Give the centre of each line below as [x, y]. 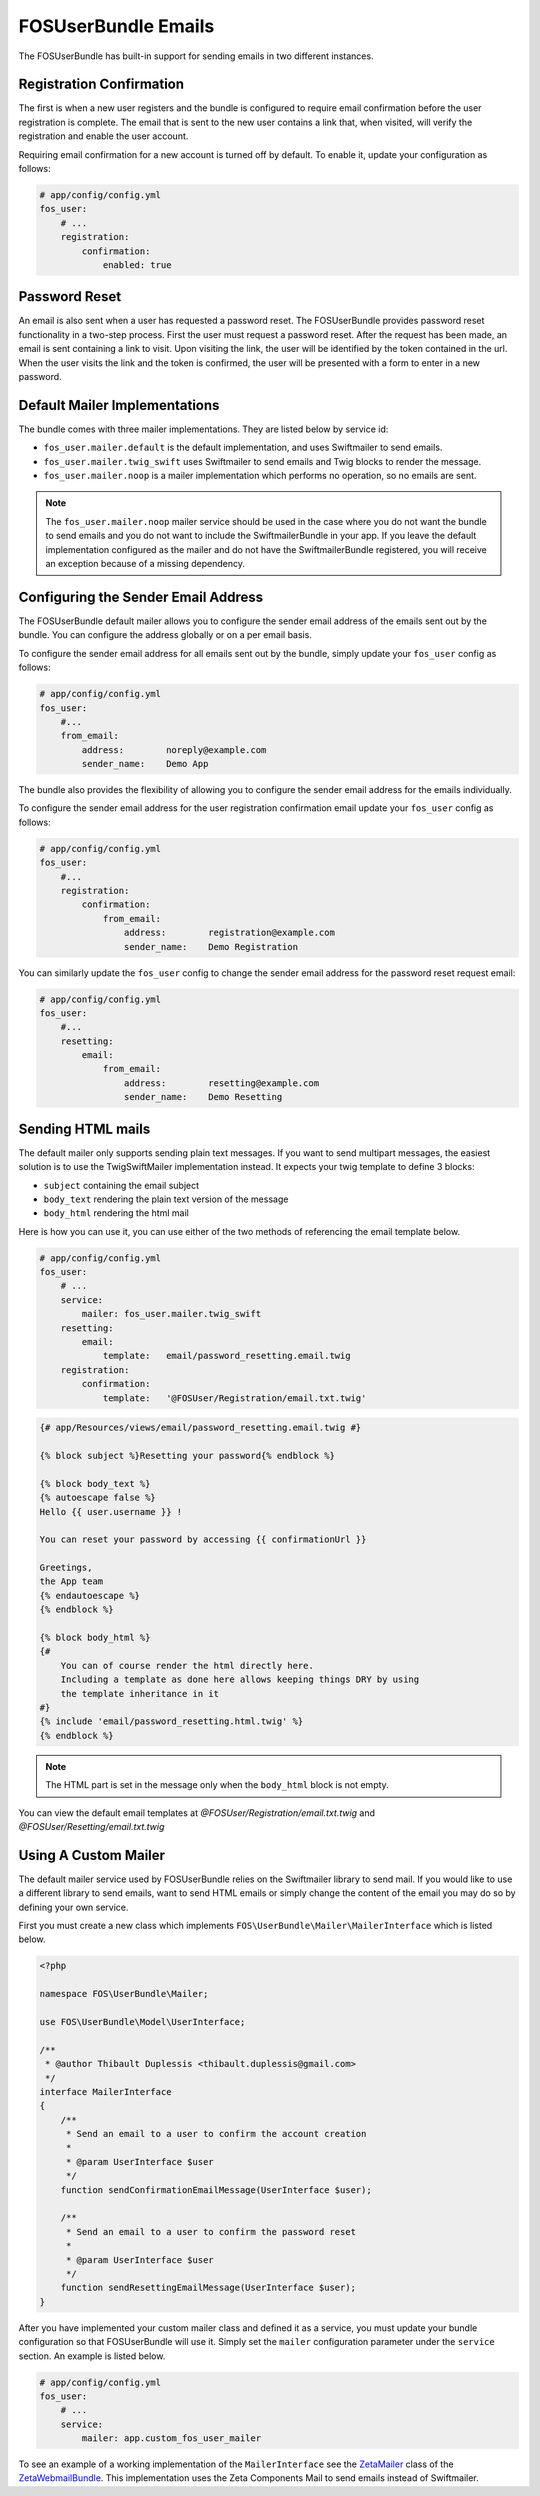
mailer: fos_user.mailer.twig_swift [171, 1314]
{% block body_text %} [95, 1483]
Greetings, [66, 1568]
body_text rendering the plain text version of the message [166, 1199]
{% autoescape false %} [98, 1498]
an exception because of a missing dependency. [145, 564]
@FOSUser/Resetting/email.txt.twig [91, 1826]
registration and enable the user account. [103, 136]
